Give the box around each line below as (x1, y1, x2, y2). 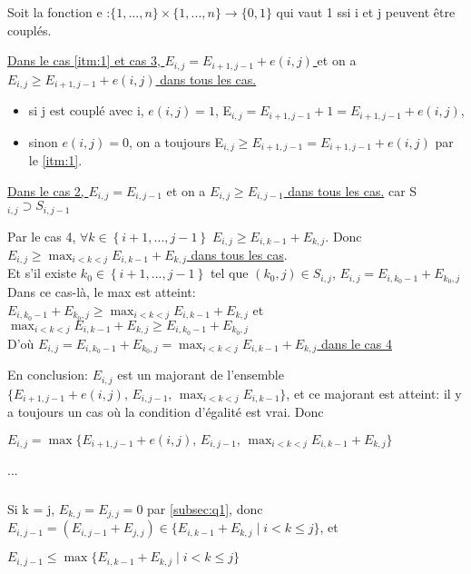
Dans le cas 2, (7, 181, 84, 200)
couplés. (7, 20, 52, 39)
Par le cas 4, (7, 226, 76, 245)
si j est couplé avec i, (28, 101, 144, 120)
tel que (210, 263, 249, 282)
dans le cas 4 (321, 333, 392, 352)
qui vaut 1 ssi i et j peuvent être (276, 3, 456, 21)
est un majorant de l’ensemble (117, 365, 284, 384)
